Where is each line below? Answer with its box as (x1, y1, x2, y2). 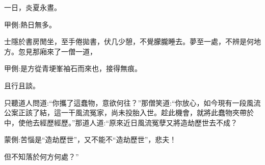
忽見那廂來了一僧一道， (18, 46, 97, 56)
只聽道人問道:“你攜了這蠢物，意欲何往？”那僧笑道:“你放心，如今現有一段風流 (4, 97, 261, 108)
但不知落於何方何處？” (4, 151, 79, 161)
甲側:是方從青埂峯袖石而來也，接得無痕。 (4, 63, 142, 74)
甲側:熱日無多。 (4, 19, 56, 29)
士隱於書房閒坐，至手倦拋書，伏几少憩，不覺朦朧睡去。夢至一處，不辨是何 (4, 36, 254, 47)
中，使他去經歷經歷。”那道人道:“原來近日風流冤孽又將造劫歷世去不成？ (4, 117, 238, 127)
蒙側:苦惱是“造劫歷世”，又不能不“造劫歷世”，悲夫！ (4, 134, 177, 145)
